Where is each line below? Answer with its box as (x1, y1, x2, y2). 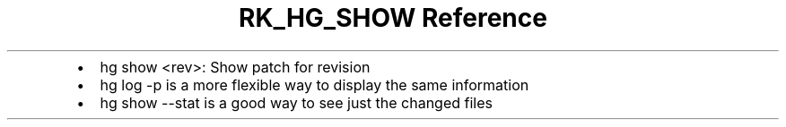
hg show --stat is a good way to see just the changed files (100, 93, 493, 112)
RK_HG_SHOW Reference (239, 3, 547, 33)
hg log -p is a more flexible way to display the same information (100, 75, 529, 94)
